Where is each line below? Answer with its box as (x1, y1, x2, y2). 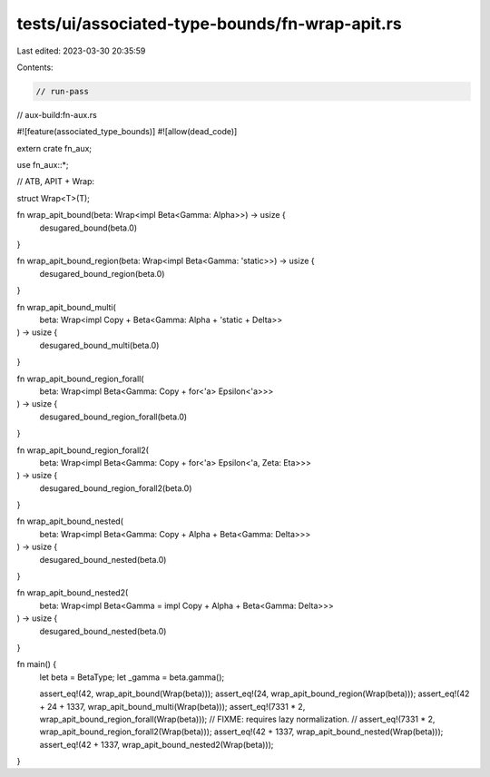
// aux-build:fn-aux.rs (16, 109, 97, 120)
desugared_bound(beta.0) (39, 222, 138, 233)
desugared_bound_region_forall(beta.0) (39, 411, 188, 422)
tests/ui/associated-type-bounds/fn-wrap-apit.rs (16, 14, 403, 34)
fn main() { (16, 659, 57, 670)
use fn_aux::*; (16, 160, 69, 171)
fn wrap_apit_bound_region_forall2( (16, 445, 150, 456)
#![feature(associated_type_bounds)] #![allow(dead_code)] (16, 126, 238, 137)
